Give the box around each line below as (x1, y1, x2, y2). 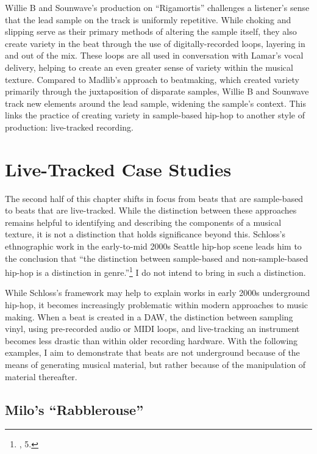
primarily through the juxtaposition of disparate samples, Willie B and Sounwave (5, 85, 309, 98)
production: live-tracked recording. (5, 120, 134, 133)
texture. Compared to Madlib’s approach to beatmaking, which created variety (5, 73, 299, 85)
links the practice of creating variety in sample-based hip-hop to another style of (5, 109, 305, 121)
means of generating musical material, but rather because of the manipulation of (5, 358, 306, 371)
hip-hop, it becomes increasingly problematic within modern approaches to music (5, 298, 308, 311)
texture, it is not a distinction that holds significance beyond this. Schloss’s (5, 228, 285, 240)
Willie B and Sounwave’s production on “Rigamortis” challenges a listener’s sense (5, 1, 310, 13)
